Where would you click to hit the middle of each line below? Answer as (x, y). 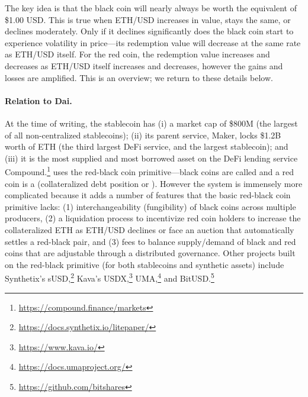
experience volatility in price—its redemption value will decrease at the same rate (153, 42)
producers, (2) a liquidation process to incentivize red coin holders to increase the (153, 218)
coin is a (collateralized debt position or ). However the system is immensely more (154, 183)
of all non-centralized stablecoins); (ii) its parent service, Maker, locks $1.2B (143, 135)
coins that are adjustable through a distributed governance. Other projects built (150, 253)
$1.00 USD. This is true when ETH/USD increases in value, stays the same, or (148, 19)
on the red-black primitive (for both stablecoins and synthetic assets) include (145, 264)
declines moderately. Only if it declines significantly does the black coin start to (149, 31)
